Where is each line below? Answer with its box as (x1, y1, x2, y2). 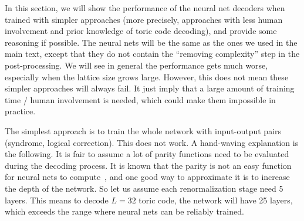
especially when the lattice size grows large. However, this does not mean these (5, 70, 289, 83)
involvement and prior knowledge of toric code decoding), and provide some (5, 25, 277, 37)
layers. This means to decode (5, 193, 109, 206)
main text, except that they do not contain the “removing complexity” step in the (5, 47, 300, 60)
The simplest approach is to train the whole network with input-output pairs (5, 124, 282, 137)
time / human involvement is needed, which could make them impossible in (5, 93, 276, 106)
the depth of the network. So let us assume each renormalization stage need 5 (5, 182, 283, 194)
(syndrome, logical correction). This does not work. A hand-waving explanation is (5, 136, 299, 148)
